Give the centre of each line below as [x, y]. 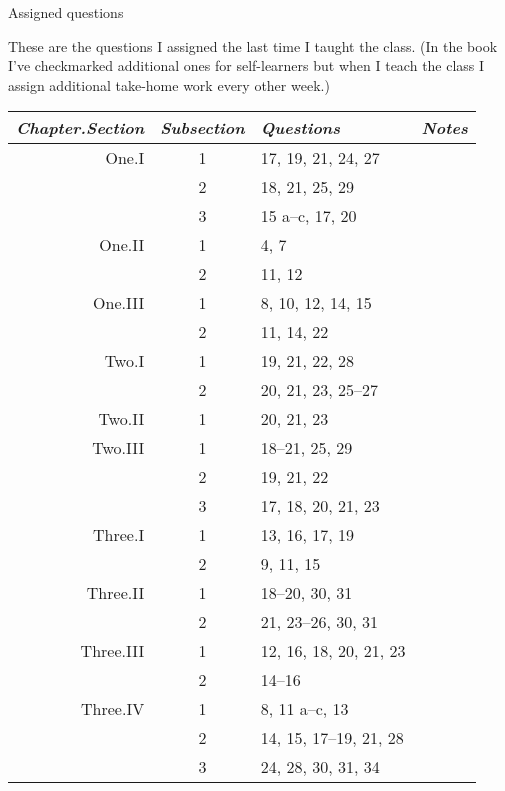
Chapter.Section [80, 128]
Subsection [202, 128]
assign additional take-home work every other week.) [169, 84]
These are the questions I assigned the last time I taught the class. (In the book [253, 45]
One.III [119, 303]
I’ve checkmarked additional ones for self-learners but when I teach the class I [246, 65]
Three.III [112, 651]
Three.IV [113, 709]
